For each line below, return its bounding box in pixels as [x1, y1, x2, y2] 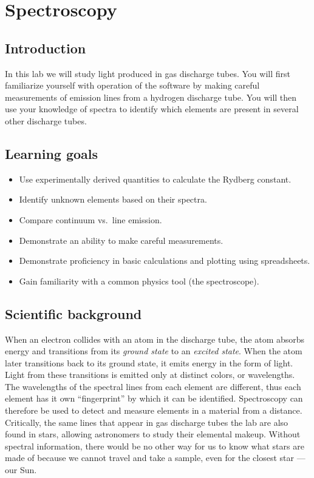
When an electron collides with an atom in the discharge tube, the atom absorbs [5, 332, 305, 345]
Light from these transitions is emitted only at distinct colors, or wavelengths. [5, 368, 295, 381]
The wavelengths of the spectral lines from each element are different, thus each [5, 380, 301, 392]
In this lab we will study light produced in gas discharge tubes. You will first [5, 67, 290, 79]
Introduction [5, 38, 86, 57]
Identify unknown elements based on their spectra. [19, 193, 207, 206]
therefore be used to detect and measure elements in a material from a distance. [5, 404, 302, 417]
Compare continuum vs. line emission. [19, 213, 162, 226]
